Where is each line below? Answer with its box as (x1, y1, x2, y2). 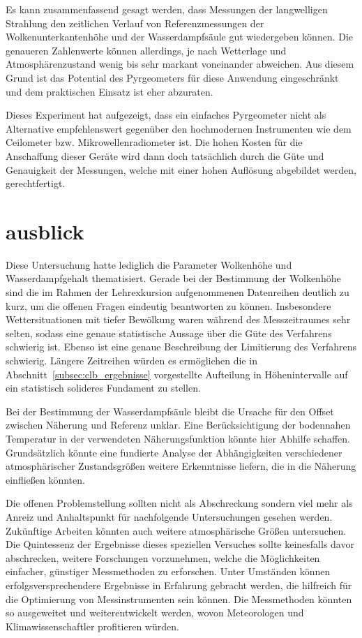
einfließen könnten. (6, 472, 85, 487)
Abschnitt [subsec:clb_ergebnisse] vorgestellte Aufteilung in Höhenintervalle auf (6, 366, 348, 381)
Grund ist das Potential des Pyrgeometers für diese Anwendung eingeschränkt (6, 70, 339, 84)
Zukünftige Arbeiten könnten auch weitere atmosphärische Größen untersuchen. (6, 523, 347, 537)
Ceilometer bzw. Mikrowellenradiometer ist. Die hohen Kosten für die (6, 135, 303, 149)
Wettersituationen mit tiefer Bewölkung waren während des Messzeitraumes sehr (6, 312, 351, 327)
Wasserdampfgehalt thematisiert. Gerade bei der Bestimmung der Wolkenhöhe (6, 271, 341, 285)
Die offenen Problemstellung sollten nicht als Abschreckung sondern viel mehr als (6, 496, 353, 510)
